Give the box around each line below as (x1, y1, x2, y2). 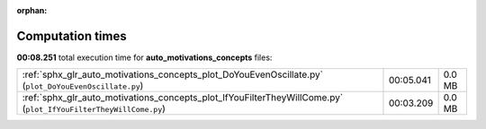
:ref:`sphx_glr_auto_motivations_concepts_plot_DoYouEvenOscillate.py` (22, 68, 324, 81)
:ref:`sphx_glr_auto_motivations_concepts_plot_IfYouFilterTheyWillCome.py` (22, 91, 344, 104)
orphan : (16, 5, 48, 15)
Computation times (16, 28, 127, 44)
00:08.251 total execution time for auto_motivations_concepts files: (16, 52, 273, 63)
